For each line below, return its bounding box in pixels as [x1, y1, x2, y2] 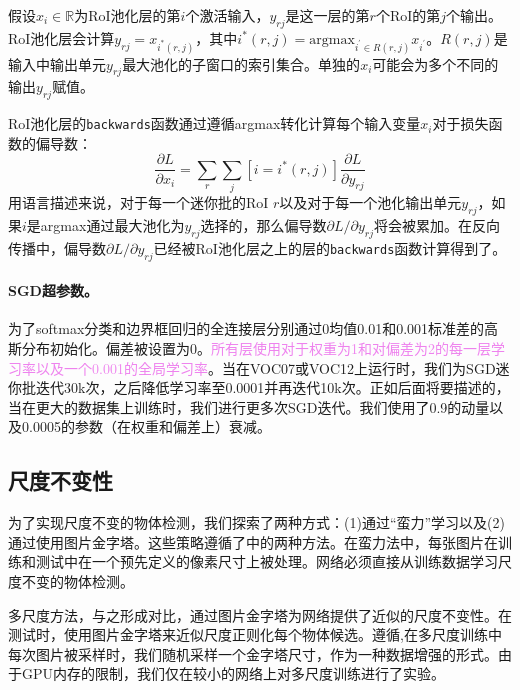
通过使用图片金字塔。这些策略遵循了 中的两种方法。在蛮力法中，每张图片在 [8, 531, 498, 552]
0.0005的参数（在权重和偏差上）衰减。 [21, 416, 271, 437]
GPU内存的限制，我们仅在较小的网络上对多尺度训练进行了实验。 [21, 663, 446, 684]
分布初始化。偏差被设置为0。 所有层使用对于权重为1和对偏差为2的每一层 [21, 338, 491, 359]
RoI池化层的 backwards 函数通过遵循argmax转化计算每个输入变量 [8, 113, 421, 134]
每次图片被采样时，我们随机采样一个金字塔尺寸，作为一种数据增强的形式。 [8, 643, 498, 664]
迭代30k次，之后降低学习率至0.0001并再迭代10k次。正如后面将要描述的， [35, 377, 510, 398]
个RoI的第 [375, 5, 441, 25]
